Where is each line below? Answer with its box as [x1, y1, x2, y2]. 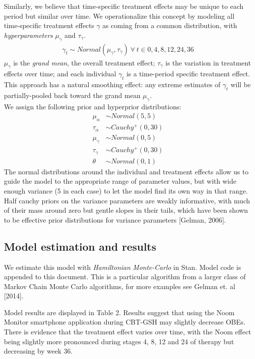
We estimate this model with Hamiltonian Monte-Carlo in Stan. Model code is [4, 261, 241, 272]
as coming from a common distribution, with [102, 20, 237, 31]
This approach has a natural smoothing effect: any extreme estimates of [4, 79, 221, 90]
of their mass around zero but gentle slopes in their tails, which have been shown [4, 205, 248, 215]
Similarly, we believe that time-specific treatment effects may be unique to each [4, 1, 244, 11]
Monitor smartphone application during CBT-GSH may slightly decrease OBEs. [4, 317, 246, 327]
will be [230, 79, 251, 90]
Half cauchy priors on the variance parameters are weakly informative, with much [4, 195, 250, 205]
